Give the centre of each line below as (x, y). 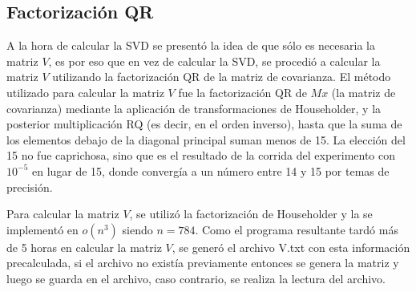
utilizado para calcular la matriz (85, 92)
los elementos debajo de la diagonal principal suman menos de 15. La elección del (206, 139)
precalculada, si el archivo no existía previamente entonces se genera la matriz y (203, 263)
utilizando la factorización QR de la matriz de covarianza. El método (222, 77)
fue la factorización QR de (242, 92)
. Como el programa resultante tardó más (297, 229)
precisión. (30, 187)
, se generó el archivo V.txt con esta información (291, 247)
